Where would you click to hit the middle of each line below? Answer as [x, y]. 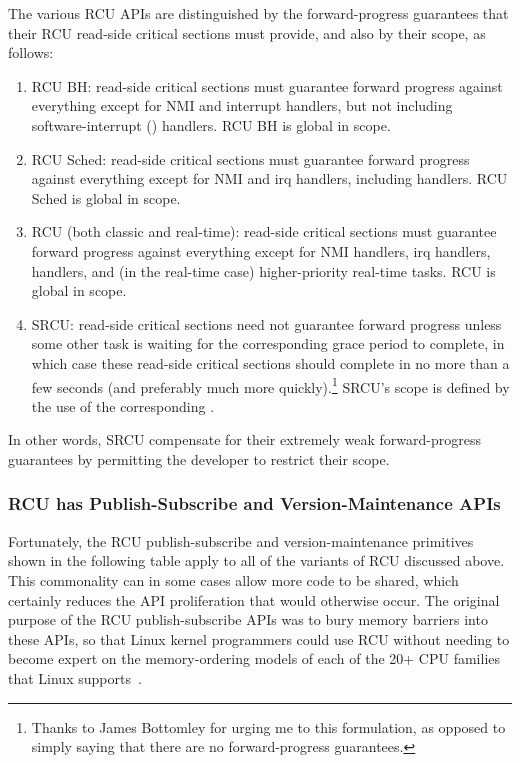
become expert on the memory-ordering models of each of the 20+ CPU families [254, 658]
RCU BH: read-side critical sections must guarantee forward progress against [267, 85]
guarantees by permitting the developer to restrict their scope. [199, 458]
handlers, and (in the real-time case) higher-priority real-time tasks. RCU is [263, 270]
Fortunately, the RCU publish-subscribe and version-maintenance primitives [241, 540]
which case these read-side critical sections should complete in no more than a [270, 362]
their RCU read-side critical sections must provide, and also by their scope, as [247, 32]
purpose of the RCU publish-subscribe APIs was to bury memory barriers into [248, 619]
